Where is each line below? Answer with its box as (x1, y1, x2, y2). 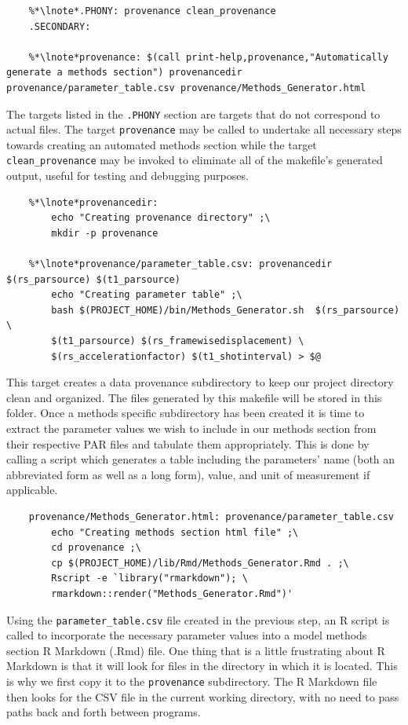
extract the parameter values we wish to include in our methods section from (6, 420, 377, 437)
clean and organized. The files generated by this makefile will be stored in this (6, 389, 382, 405)
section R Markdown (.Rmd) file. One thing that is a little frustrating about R (6, 642, 385, 658)
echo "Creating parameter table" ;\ (51, 289, 242, 301)
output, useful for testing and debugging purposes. (6, 167, 249, 184)
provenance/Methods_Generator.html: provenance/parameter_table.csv (28, 511, 394, 522)
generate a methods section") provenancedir (6, 67, 242, 79)
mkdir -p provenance (51, 227, 158, 239)
